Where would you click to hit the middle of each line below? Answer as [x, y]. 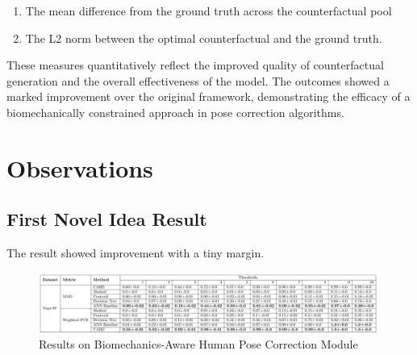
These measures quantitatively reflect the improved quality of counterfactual [195, 65]
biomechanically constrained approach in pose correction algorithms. [175, 112]
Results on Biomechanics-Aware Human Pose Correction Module [198, 343]
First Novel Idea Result [107, 219]
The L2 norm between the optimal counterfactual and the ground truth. [204, 38]
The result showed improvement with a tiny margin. [136, 253]
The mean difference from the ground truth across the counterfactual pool [208, 10]
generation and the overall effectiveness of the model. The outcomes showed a [198, 80]
